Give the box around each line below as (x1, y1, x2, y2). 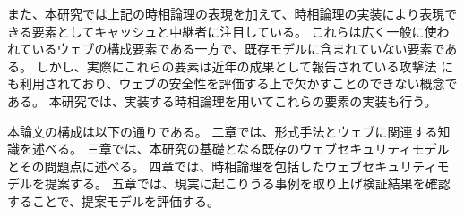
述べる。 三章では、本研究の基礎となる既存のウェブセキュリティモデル (31, 139, 450, 158)
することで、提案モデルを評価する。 (7, 191, 220, 210)
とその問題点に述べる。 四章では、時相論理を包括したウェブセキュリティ (7, 156, 437, 175)
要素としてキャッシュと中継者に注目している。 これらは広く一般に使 (31, 21, 437, 40)
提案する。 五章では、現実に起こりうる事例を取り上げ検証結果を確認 (44, 174, 451, 193)
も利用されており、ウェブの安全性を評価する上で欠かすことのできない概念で (7, 74, 458, 93)
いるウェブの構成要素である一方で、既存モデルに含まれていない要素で (31, 39, 445, 58)
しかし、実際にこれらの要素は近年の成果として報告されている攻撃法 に (36, 56, 454, 75)
